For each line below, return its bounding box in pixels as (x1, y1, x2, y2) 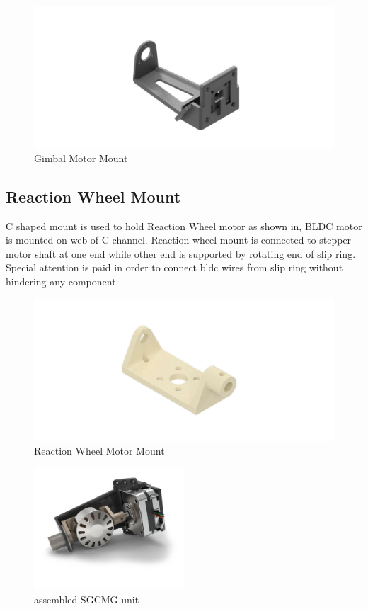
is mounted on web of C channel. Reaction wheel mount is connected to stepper (6, 232, 352, 247)
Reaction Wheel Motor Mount (34, 443, 165, 458)
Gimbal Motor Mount (34, 150, 128, 165)
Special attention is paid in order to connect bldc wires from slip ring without (6, 260, 343, 275)
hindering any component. (6, 274, 119, 288)
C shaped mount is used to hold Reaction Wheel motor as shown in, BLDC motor (6, 218, 362, 233)
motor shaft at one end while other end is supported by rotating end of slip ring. (6, 246, 356, 261)
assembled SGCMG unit (34, 591, 139, 606)
